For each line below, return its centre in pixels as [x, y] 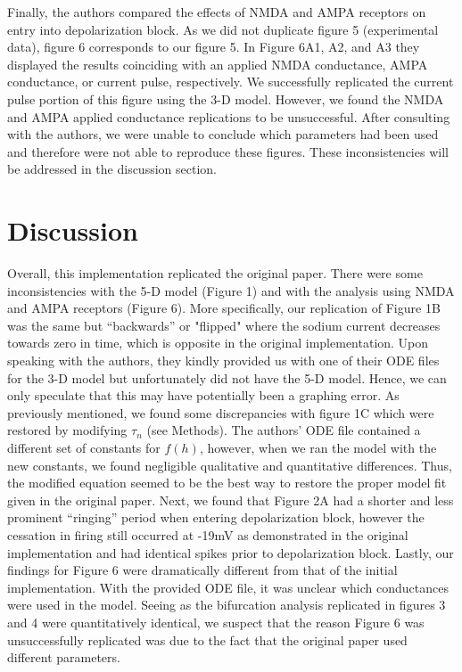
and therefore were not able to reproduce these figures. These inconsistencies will [228, 151]
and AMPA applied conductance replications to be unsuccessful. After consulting [229, 116]
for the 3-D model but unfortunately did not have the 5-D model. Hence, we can [227, 377]
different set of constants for [84, 447]
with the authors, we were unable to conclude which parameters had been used [223, 134]
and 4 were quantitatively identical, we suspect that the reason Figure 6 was [216, 622]
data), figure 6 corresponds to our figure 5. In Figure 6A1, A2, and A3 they [214, 47]
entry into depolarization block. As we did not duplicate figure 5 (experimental [223, 29]
